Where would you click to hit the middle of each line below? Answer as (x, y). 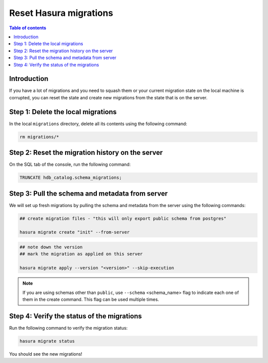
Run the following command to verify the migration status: (68, 328)
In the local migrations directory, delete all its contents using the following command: (98, 124)
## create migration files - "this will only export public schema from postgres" (123, 218)
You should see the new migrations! (46, 354)
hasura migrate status (47, 341)
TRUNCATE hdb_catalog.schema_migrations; (71, 178)
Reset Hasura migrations (61, 13)
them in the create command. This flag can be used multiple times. (91, 299)
